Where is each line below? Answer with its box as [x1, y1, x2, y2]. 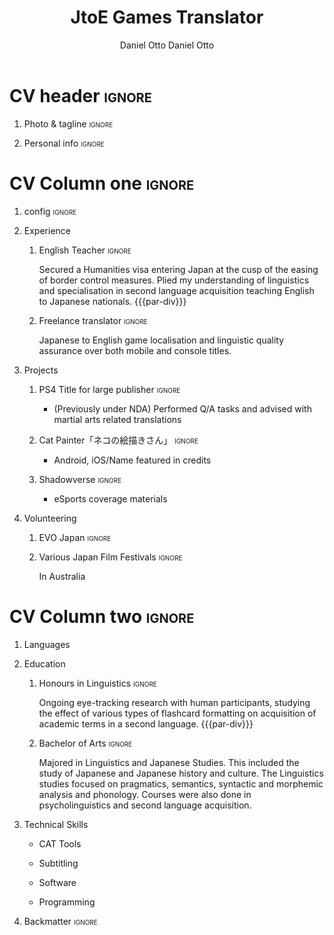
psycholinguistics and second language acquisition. [38, 799, 252, 811]
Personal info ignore [23, 137, 105, 149]
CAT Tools [38, 837, 82, 850]
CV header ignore [9, 84, 152, 107]
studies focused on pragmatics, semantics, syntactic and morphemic [38, 777, 324, 790]
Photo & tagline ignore [23, 117, 114, 130]
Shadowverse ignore [38, 473, 122, 485]
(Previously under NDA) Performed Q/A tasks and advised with [53, 402, 312, 415]
